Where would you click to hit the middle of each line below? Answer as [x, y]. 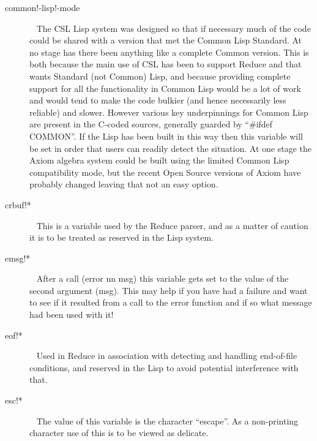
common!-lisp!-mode [43, 7]
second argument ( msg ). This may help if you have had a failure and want [169, 290]
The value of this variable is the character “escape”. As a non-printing [167, 420]
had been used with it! [72, 315]
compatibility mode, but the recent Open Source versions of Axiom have [165, 172]
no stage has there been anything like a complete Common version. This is [169, 52]
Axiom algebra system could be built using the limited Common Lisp [159, 160]
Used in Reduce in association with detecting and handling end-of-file [167, 356]
